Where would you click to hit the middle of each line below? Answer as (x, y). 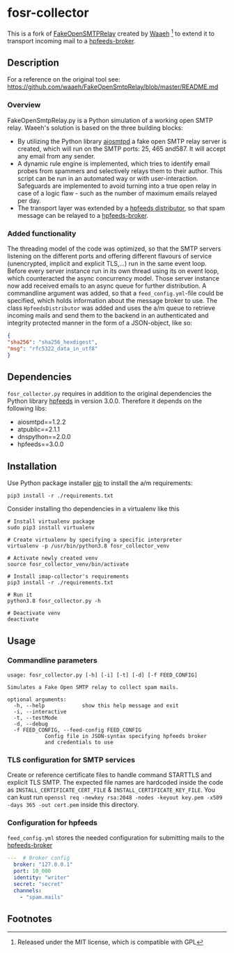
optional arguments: (37, 700)
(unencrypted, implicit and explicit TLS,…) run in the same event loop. (107, 264)
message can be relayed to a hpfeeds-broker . (83, 215)
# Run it (20, 595)
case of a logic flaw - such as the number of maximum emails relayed (117, 193)
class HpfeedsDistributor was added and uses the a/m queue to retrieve (111, 308)
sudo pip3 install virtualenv (51, 528)
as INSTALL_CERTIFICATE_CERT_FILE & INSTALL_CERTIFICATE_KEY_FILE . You (111, 790)
